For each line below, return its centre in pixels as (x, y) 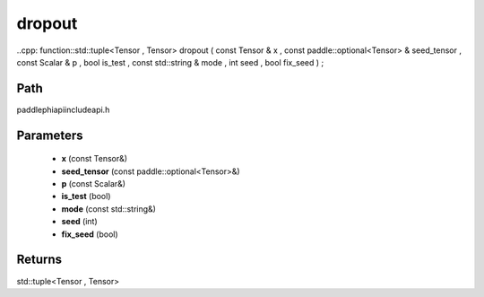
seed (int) (79, 222)
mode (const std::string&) (109, 209)
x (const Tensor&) (95, 159)
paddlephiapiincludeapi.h (63, 109)
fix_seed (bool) (90, 234)
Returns (39, 260)
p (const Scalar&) (93, 184)
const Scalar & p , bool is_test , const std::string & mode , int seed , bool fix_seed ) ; (170, 62)
